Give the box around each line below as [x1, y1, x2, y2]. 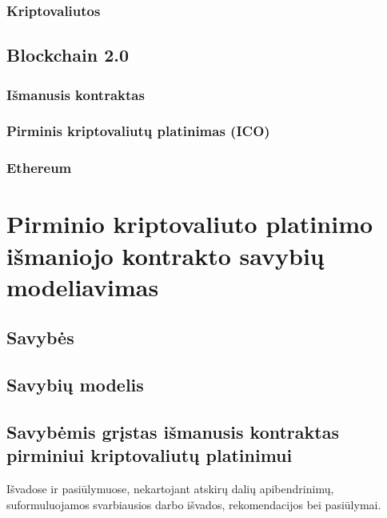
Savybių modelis [6, 372, 144, 397]
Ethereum [6, 158, 72, 178]
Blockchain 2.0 [6, 42, 129, 67]
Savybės [6, 325, 74, 350]
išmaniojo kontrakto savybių [6, 239, 325, 271]
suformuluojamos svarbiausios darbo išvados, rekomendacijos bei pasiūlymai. [6, 496, 381, 512]
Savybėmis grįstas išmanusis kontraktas [6, 419, 339, 444]
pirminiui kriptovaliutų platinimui [6, 443, 293, 468]
